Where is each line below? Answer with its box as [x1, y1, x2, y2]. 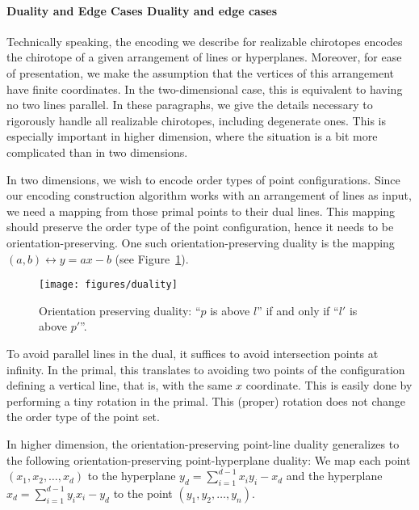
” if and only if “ [257, 301, 339, 318]
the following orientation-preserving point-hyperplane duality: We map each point [6, 451, 411, 468]
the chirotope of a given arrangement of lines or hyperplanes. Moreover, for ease [6, 48, 402, 65]
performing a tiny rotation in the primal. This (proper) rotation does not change [6, 392, 405, 409]
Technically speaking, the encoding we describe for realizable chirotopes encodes [6, 32, 403, 49]
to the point [113, 484, 173, 501]
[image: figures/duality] [39, 279, 178, 291]
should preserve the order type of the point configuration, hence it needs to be [6, 218, 394, 235]
